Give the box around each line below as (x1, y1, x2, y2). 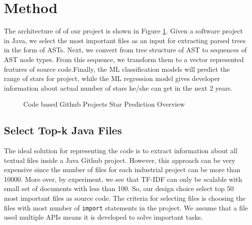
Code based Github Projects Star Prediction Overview (23, 99, 185, 109)
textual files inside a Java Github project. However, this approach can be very (4, 155, 236, 165)
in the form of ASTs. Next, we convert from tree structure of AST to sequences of (4, 45, 247, 55)
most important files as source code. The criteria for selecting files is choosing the (4, 193, 246, 203)
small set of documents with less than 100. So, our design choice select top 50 (4, 183, 234, 193)
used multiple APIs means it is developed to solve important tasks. (4, 212, 203, 222)
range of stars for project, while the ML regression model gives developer (4, 73, 220, 83)
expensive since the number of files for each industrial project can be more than (4, 164, 240, 175)
